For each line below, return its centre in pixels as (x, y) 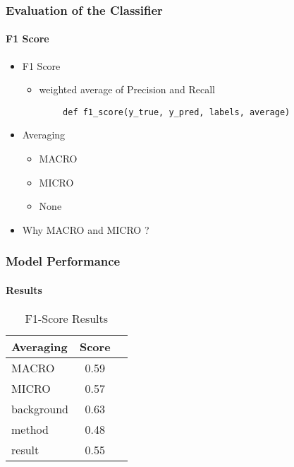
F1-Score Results (67, 319)
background (40, 409)
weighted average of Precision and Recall (127, 89)
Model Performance (63, 261)
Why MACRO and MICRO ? (86, 229)
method (30, 430)
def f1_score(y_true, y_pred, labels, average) (177, 112)
